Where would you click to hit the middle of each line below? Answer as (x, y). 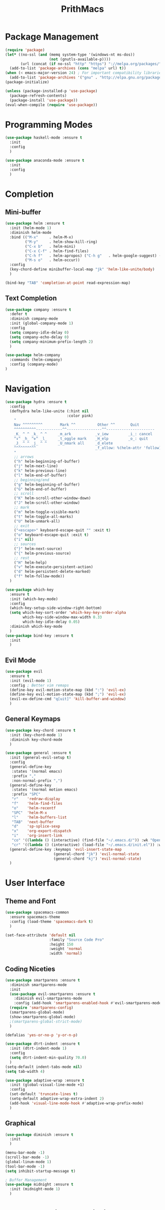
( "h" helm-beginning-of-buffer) (47, 462)
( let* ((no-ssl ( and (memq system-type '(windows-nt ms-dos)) (70, 55)
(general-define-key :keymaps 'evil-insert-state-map (66, 849)
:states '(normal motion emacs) (45, 790)
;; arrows (24, 457)
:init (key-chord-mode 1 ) (36, 735)
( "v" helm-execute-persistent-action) (54, 567)
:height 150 (61, 944)
